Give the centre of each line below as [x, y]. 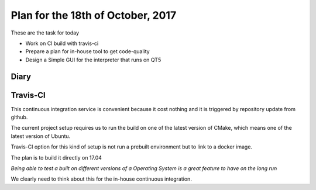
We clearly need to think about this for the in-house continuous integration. [102, 179]
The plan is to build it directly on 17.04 [56, 157]
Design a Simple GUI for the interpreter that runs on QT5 [93, 60]
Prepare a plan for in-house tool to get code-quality [87, 51]
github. [19, 118]
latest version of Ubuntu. [41, 136]
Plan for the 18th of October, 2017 [94, 15]
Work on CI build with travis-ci [62, 43]
